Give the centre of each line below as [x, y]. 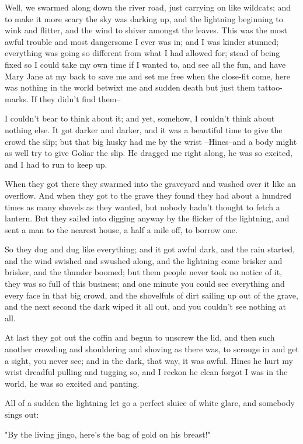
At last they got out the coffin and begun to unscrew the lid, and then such [140, 337]
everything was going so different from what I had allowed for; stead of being [142, 53]
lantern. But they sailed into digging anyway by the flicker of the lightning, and [147, 218]
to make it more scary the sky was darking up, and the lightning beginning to [144, 18]
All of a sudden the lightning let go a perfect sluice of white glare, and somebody [150, 403]
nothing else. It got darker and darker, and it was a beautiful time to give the [144, 129]
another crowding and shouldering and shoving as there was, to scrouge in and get [152, 349]
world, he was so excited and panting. [72, 383]
